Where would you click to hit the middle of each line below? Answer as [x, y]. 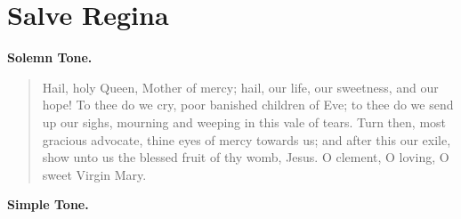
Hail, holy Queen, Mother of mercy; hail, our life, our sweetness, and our [240, 87]
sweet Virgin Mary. [94, 174]
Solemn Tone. [50, 57]
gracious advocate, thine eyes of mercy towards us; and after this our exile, [247, 139]
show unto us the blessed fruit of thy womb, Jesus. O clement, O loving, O [246, 157]
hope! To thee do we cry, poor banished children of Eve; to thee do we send [248, 105]
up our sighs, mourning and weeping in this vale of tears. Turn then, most [244, 122]
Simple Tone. [48, 204]
